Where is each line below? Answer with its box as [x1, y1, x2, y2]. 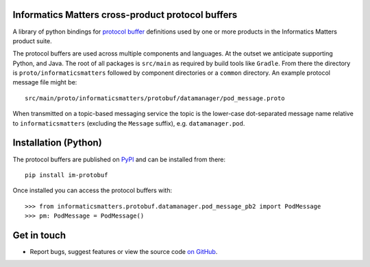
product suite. [12, 36, 53, 45]
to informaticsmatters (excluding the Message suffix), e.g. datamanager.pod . [12, 119, 245, 127]
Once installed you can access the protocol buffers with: [12, 186, 173, 195]
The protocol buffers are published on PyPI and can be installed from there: [12, 155, 226, 163]
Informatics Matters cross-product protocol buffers [12, 9, 238, 21]
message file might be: [12, 78, 77, 86]
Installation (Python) [12, 137, 102, 149]
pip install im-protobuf [25, 171, 108, 178]
